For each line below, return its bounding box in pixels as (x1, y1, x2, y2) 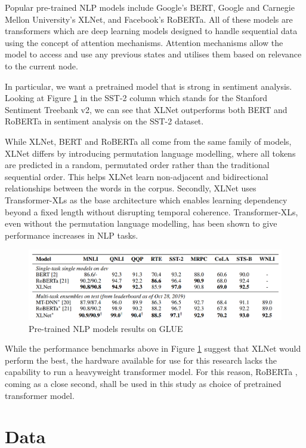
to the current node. (5, 59, 78, 72)
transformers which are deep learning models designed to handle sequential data (5, 25, 298, 37)
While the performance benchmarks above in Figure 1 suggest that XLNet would (5, 342, 301, 355)
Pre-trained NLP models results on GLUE (29, 322, 183, 334)
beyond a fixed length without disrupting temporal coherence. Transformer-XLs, (5, 205, 298, 218)
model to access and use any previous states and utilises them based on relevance (5, 48, 302, 60)
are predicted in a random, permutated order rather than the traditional (5, 159, 270, 171)
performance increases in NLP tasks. (5, 228, 138, 241)
